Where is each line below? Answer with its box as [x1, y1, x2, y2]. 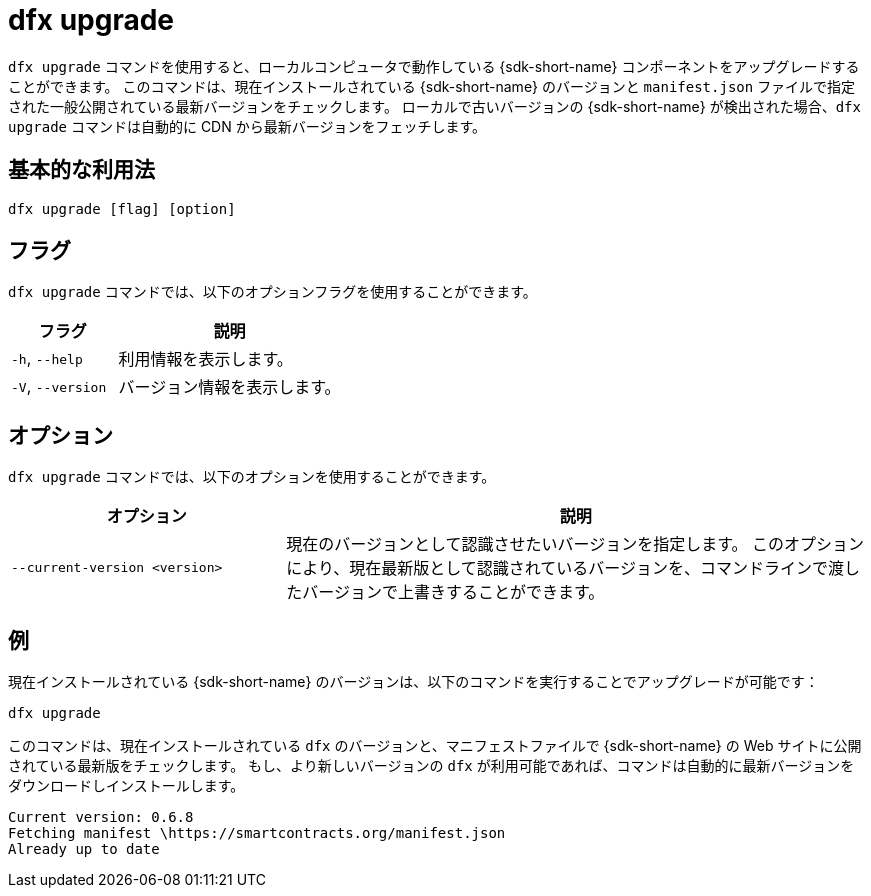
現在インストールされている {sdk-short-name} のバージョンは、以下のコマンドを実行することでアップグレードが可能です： [8, 673, 819, 691]
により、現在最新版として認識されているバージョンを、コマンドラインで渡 [286, 558, 845, 579]
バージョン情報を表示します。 [118, 377, 341, 398]
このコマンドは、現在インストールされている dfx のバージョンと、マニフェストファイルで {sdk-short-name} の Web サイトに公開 [8, 737, 862, 755]
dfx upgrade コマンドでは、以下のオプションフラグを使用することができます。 [8, 283, 537, 301]
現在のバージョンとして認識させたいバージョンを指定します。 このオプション [286, 534, 865, 555]
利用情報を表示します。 [118, 349, 293, 370]
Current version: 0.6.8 [8, 809, 194, 826]
